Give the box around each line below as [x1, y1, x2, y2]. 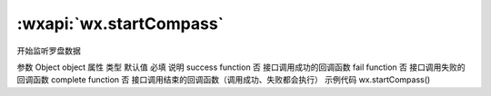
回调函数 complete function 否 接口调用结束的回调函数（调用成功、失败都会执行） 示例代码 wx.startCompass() [16, 74, 431, 85]
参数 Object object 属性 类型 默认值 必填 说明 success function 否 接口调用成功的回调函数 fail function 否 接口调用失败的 [16, 62, 466, 72]
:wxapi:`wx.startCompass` [16, 14, 225, 34]
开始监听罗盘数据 [16, 45, 81, 56]
